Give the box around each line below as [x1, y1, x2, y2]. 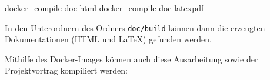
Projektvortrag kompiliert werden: [5, 64, 128, 76]
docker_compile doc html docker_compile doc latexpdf [5, 2, 204, 14]
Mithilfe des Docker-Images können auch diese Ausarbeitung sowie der [5, 52, 258, 65]
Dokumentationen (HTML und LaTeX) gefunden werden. [5, 33, 212, 45]
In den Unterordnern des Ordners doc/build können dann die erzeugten [5, 21, 265, 34]
